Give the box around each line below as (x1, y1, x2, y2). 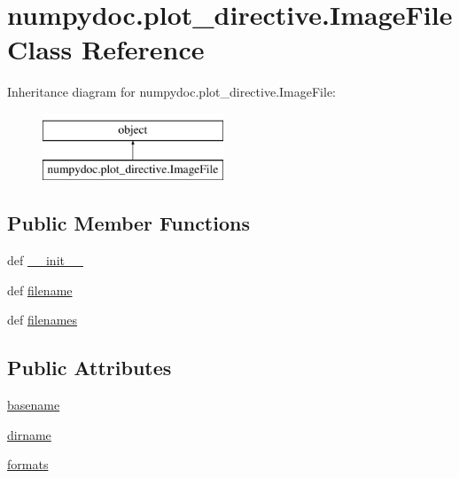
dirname (7, 425, 51, 443)
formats (7, 455, 49, 474)
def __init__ (7, 251, 83, 270)
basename (7, 396, 60, 414)
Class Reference (7, 31, 205, 67)
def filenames (7, 310, 78, 329)
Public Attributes (7, 354, 172, 381)
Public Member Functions (7, 209, 250, 237)
